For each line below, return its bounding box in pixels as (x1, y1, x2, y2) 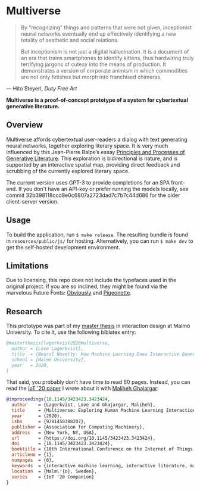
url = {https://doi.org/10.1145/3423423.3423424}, (11, 435, 156, 441)
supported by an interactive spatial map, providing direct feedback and (6, 161, 180, 168)
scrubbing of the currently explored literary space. (6, 167, 130, 174)
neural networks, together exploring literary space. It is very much (6, 142, 168, 149)
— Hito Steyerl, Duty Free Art (6, 85, 77, 92)
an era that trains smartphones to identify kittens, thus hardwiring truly (20, 54, 194, 61)
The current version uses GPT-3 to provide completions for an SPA (6, 179, 170, 186)
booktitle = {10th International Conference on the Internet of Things (11, 446, 193, 452)
